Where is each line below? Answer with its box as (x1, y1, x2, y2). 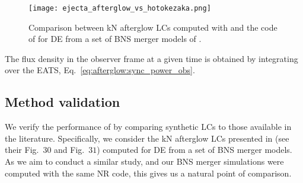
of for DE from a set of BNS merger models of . (28, 32, 202, 45)
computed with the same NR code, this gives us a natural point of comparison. (5, 166, 292, 179)
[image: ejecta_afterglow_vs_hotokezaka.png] (28, 4, 211, 12)
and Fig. (54, 143, 85, 156)
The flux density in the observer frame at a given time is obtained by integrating (5, 52, 298, 64)
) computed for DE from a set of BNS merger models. (97, 143, 292, 156)
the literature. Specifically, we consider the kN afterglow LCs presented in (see (5, 132, 289, 144)
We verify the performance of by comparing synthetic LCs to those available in (5, 120, 292, 133)
